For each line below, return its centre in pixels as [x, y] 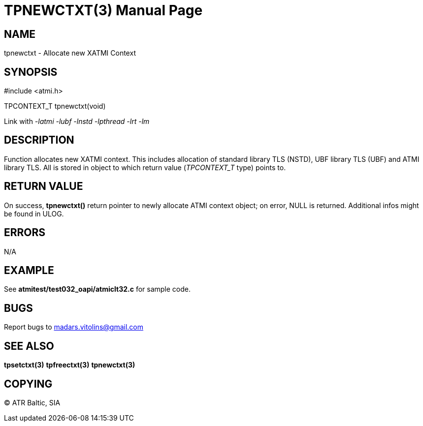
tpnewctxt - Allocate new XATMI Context [70, 53]
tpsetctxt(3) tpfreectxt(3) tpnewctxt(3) [70, 365]
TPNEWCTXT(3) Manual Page [103, 10]
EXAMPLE [29, 270]
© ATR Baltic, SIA [32, 402]
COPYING [28, 384]
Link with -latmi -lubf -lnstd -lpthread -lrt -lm [77, 122]
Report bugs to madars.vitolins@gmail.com [74, 327]
